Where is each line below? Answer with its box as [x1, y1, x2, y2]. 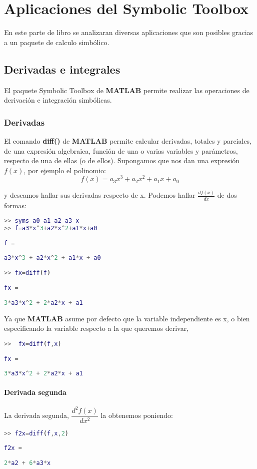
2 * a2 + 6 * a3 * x [4, 459, 51, 467]
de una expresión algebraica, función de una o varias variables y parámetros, [4, 145, 238, 156]
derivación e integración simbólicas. [4, 95, 112, 105]
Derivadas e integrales [4, 61, 120, 77]
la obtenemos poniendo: [100, 409, 173, 420]
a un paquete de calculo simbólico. [4, 37, 109, 47]
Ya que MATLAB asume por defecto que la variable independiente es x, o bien [4, 313, 250, 323]
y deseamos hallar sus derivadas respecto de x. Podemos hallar [4, 190, 195, 200]
